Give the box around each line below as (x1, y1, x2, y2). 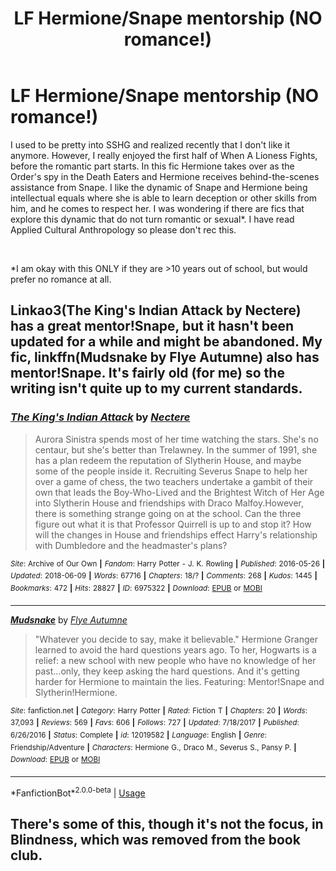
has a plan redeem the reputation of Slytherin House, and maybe (34, 454, 302, 466)
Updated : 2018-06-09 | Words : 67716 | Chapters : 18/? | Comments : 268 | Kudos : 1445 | (10, 571, 318, 581)
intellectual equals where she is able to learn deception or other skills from (10, 192, 318, 204)
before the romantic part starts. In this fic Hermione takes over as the (10, 160, 295, 172)
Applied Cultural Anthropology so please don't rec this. (10, 223, 237, 236)
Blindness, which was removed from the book (10, 831, 301, 848)
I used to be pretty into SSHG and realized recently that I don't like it (10, 138, 291, 151)
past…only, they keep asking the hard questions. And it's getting (34, 665, 300, 677)
